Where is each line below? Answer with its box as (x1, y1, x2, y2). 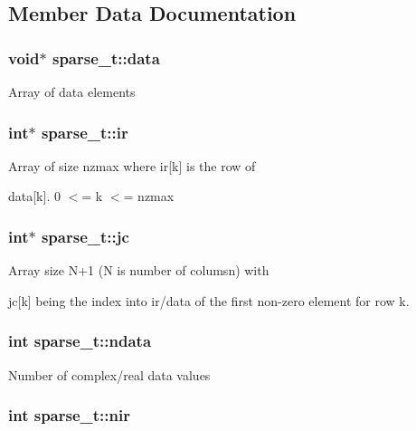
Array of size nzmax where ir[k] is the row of (8, 156, 256, 175)
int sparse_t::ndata (8, 330, 152, 352)
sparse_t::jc (41, 225, 129, 247)
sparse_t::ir (41, 120, 128, 143)
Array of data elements (8, 82, 136, 101)
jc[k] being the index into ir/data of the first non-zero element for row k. (8, 291, 410, 310)
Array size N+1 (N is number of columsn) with (8, 261, 269, 280)
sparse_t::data (52, 46, 160, 69)
